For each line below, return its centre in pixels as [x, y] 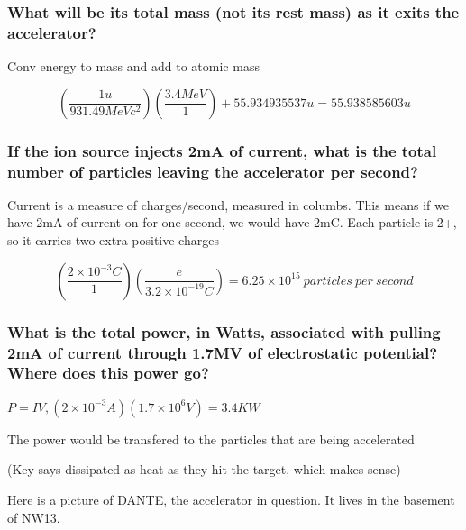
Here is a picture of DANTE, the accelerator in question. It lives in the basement [231, 499]
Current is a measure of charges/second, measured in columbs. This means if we [228, 204]
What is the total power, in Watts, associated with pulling [224, 331]
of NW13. [34, 517]
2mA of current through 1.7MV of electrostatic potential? [223, 352]
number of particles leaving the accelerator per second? [213, 171]
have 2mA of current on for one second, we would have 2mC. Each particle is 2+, [232, 222]
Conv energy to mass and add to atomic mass [133, 66]
